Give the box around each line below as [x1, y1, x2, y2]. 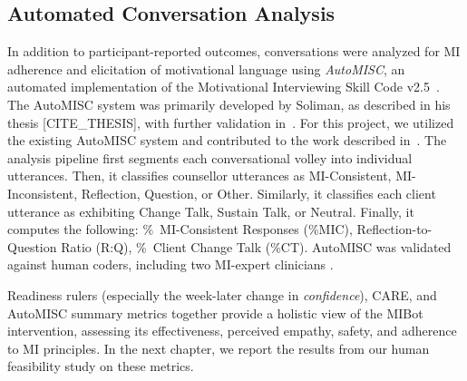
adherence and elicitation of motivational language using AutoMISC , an [7, 59, 405, 78]
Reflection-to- [356, 220, 433, 239]
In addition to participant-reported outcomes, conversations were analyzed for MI [7, 42, 461, 61]
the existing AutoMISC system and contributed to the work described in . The [7, 131, 447, 150]
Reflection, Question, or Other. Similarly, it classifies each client [81, 183, 436, 202]
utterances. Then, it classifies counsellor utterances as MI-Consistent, [7, 166, 392, 185]
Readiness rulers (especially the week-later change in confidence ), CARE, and [7, 285, 437, 304]
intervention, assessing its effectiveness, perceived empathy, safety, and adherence [7, 321, 457, 340]
